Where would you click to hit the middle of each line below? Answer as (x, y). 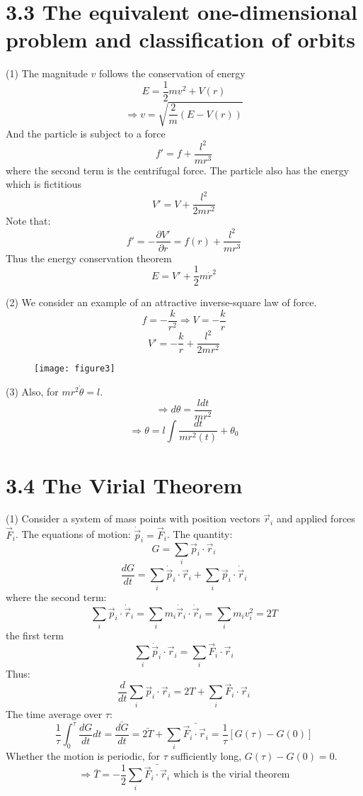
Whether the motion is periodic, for (83, 756)
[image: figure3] (75, 369)
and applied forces (316, 518)
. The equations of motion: (73, 534)
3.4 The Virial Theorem (124, 484)
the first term (35, 635)
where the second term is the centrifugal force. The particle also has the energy (178, 170)
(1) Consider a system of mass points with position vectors (133, 518)
